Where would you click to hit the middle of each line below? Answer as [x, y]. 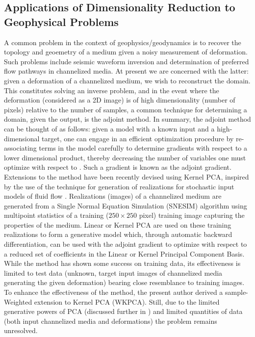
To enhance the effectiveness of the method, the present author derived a [114, 292]
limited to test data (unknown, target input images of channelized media [113, 272]
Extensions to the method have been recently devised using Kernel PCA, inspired [127, 176]
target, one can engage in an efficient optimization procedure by [138, 138]
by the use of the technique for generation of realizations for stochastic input [119, 186]
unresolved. [21, 330]
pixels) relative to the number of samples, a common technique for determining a [126, 109]
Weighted [18, 301]
